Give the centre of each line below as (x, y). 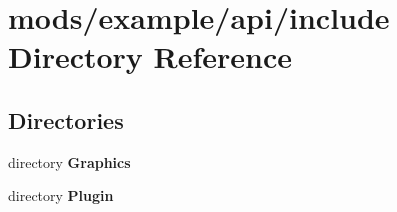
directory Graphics (69, 161)
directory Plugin (61, 195)
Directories (66, 119)
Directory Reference (150, 56)
